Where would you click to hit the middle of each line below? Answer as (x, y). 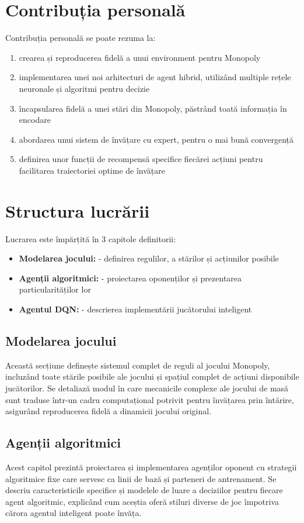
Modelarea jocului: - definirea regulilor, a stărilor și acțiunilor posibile (149, 258)
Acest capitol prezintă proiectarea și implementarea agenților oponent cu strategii (151, 467)
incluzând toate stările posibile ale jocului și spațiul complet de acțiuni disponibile (152, 376)
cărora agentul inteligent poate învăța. (74, 513)
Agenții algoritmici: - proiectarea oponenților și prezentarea (130, 278)
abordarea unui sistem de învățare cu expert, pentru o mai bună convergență (156, 139)
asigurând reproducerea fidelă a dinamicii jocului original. (109, 411)
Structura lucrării (78, 210)
